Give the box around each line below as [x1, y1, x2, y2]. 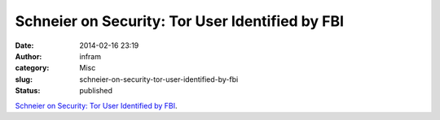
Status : [15, 86, 41, 96]
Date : [15, 41, 34, 50]
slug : [15, 74, 33, 84]
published [79, 86, 113, 96]
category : [15, 63, 50, 73]
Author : [15, 51, 42, 61]
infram [79, 51, 102, 61]
